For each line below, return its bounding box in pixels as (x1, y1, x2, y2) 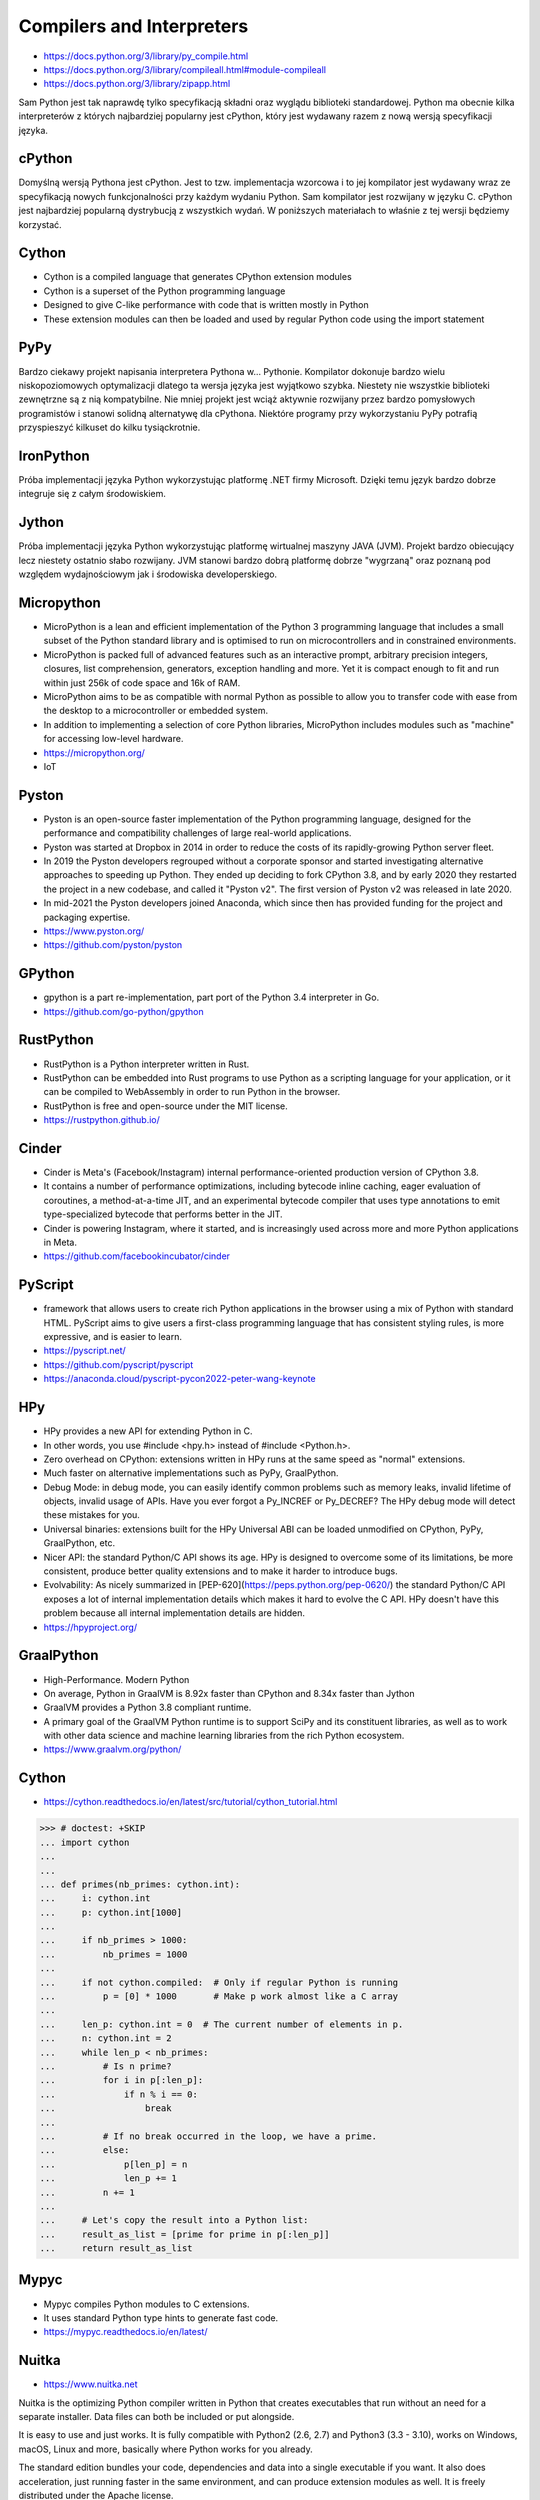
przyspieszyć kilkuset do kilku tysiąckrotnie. (18, 421, 201, 434)
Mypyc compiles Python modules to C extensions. (43, 2298, 250, 2310)
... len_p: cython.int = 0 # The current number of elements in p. (39, 2018, 404, 2030)
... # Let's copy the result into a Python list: (39, 2215, 309, 2226)
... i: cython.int (39, 1893, 151, 1904)
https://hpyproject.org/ (43, 1621, 138, 1633)
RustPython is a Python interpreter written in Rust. (43, 1058, 250, 1070)
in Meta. (43, 1236, 77, 1248)
